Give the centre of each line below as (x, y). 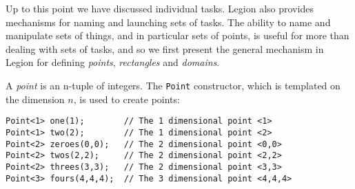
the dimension (35, 99)
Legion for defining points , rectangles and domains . (113, 62)
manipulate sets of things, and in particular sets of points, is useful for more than (177, 35)
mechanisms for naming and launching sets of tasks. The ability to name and (168, 22)
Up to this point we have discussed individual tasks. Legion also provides (160, 8)
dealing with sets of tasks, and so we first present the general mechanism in (165, 48)
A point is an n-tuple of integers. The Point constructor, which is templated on (173, 85)
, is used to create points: (126, 99)
